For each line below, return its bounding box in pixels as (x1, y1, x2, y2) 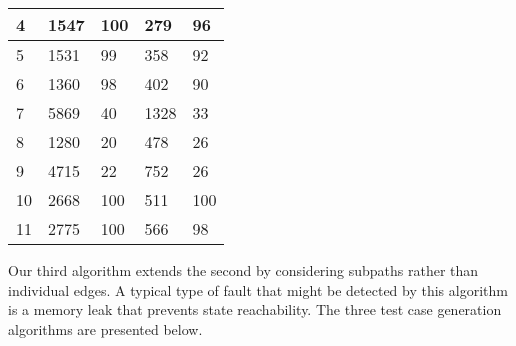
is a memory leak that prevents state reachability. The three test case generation (8, 299, 502, 320)
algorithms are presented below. (8, 318, 203, 339)
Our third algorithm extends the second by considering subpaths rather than (8, 260, 479, 280)
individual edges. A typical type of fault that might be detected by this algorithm (8, 279, 508, 300)
